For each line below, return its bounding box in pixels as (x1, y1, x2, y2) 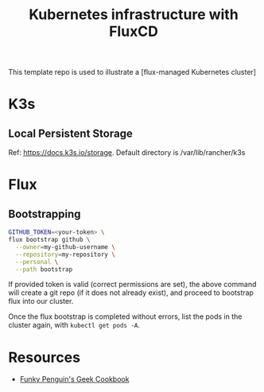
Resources (8, 348, 81, 367)
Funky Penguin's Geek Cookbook (19, 375, 130, 384)
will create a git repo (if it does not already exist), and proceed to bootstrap (8, 288, 254, 297)
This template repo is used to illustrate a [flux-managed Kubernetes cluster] (8, 68, 257, 77)
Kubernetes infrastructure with (29, 6, 239, 24)
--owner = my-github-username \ (15, 243, 115, 251)
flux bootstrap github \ (8, 236, 91, 244)
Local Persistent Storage (8, 126, 133, 140)
